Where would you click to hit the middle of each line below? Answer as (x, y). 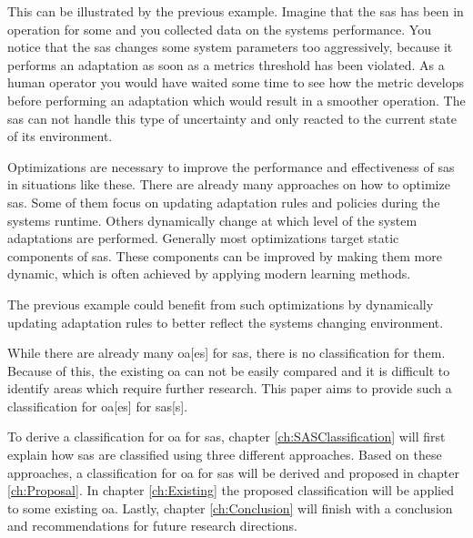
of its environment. (60, 136)
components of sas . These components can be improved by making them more (225, 255)
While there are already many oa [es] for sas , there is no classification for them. (226, 353)
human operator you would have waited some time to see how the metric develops (236, 82)
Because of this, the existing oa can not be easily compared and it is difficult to (229, 370)
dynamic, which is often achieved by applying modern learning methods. (209, 274)
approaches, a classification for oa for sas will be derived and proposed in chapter (233, 472)
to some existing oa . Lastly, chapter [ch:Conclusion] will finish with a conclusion (230, 508)
